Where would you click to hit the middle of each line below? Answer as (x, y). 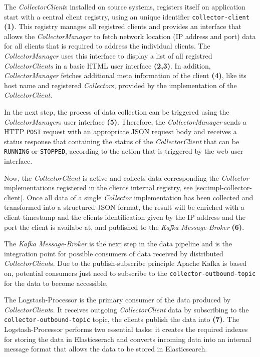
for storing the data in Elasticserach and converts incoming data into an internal (128, 339)
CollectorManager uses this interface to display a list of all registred (108, 56)
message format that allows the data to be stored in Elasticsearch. (106, 349)
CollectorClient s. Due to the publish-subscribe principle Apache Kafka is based (125, 263)
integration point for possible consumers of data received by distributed (114, 253)
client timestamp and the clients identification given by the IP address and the (125, 217)
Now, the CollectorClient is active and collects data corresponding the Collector (126, 177)
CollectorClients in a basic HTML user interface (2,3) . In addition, (107, 65)
